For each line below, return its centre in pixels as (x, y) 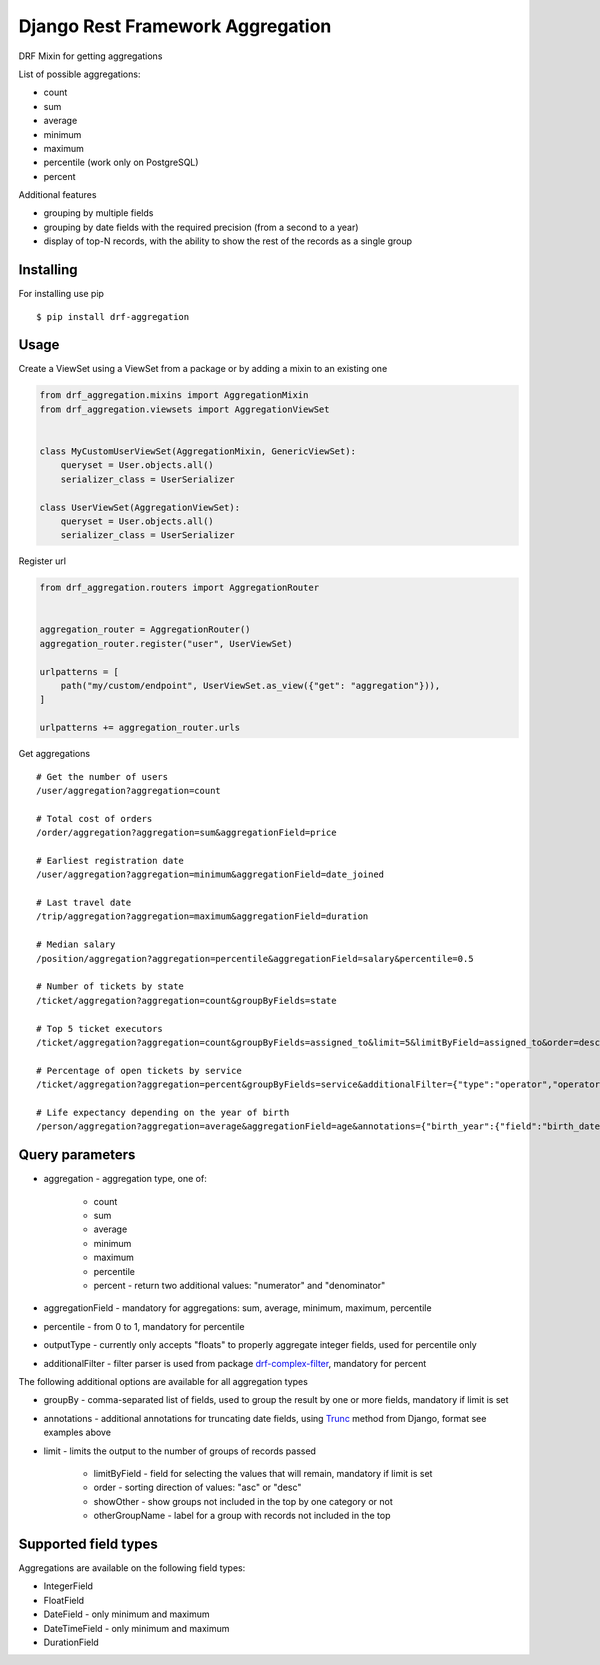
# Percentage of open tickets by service (139, 1070)
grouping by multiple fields (98, 213)
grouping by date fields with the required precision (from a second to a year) (201, 227)
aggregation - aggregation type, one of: (125, 1179)
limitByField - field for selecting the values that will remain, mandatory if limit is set (263, 1473)
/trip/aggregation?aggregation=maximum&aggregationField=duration (202, 916)
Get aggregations (54, 754)
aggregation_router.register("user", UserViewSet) (166, 643)
